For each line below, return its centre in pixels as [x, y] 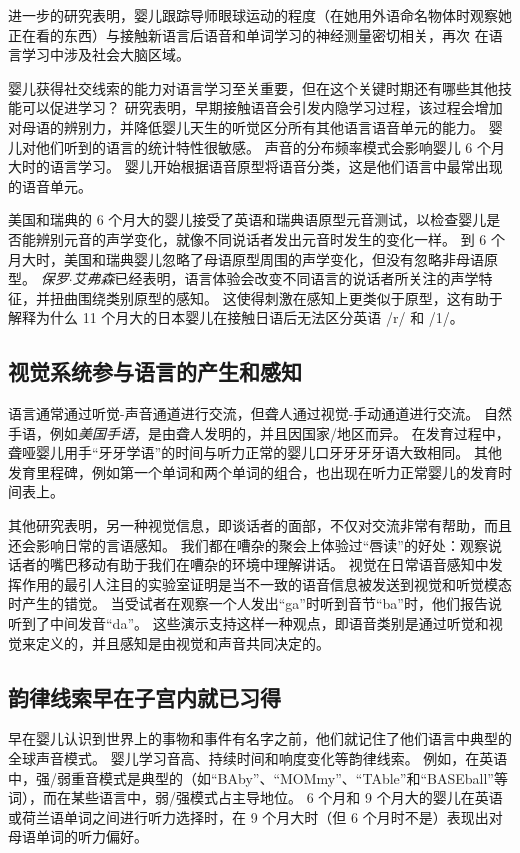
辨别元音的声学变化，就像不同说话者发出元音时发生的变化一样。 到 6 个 [270, 238]
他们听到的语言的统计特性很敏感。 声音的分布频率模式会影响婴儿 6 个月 [270, 146]
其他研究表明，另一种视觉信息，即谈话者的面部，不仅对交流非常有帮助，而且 [260, 525]
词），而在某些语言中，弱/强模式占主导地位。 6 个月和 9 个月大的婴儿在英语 [255, 797]
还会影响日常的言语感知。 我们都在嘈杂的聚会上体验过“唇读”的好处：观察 [248, 544]
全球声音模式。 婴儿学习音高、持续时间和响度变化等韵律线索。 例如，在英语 [258, 758]
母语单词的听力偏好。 [78, 836]
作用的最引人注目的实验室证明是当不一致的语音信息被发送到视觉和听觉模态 [266, 583]
